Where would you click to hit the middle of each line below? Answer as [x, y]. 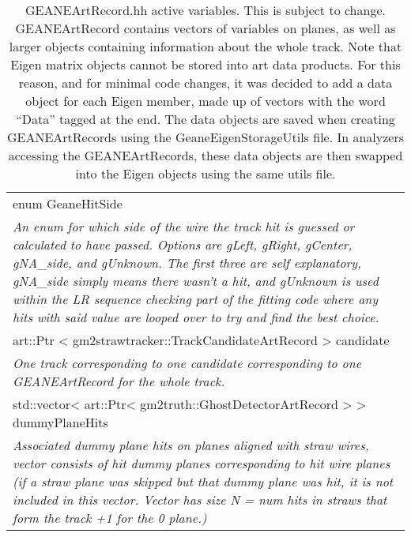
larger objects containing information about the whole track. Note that [205, 46]
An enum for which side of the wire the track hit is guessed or [184, 226]
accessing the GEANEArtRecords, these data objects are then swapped [205, 155]
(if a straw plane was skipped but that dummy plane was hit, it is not [203, 481]
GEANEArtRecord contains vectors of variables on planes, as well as [205, 28]
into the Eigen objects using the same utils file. [205, 173]
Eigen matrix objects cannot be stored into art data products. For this [205, 64]
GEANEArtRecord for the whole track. [119, 381]
